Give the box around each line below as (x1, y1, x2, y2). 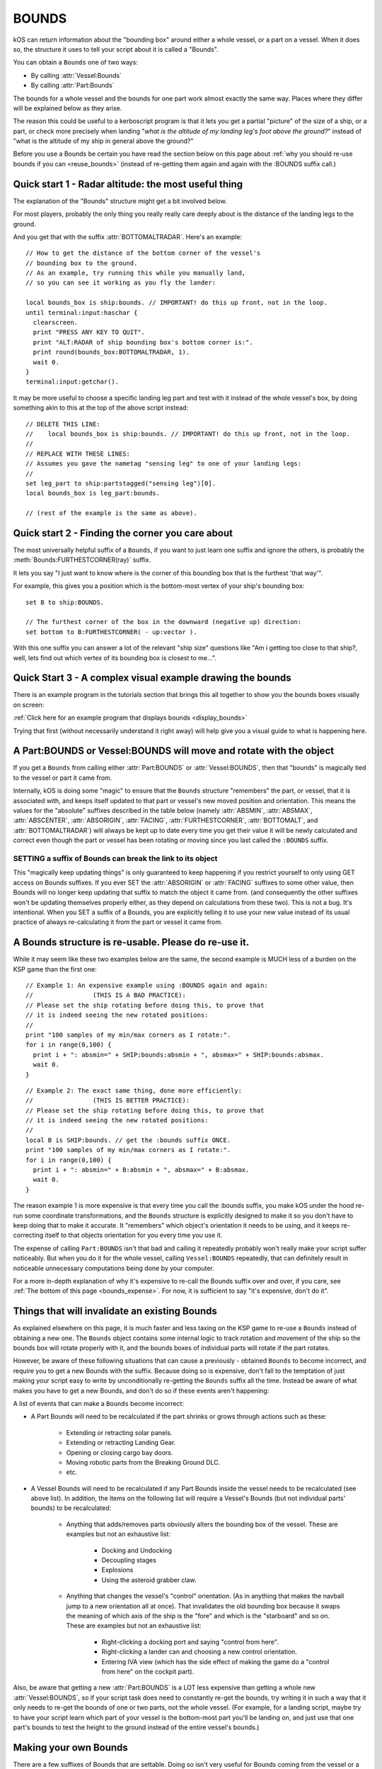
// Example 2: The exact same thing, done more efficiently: (25, 1086, 242, 1095)
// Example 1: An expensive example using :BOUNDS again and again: (25, 981, 268, 989)
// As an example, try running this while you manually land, (25, 269, 246, 277)
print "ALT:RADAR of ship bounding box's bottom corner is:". (33, 338, 254, 346)
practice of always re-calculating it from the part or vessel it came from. (13, 918, 223, 926)
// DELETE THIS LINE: (25, 420, 100, 428)
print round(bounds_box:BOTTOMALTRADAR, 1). (33, 348, 190, 357)
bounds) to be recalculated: (30, 1504, 112, 1512)
